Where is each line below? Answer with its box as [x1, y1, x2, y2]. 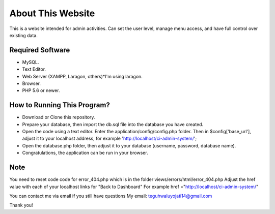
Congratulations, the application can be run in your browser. [22, 150, 148, 156]
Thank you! [9, 202, 33, 208]
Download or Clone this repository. [22, 114, 95, 120]
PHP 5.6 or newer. [22, 87, 61, 94]
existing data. [9, 32, 38, 38]
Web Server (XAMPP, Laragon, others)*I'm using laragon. [22, 73, 143, 79]
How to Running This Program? [9, 101, 111, 109]
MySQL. [22, 59, 39, 65]
